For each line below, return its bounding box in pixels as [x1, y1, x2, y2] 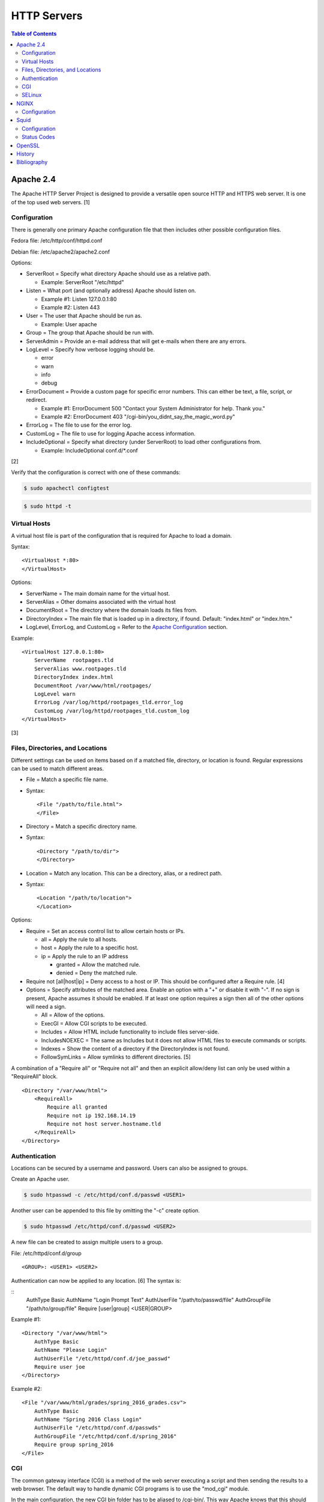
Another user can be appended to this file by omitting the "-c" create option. [11, 1207, 200, 1214]
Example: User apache [41, 320, 97, 327]
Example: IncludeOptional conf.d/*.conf [41, 446, 138, 454]
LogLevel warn [34, 690, 76, 697]
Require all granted [47, 1104, 107, 1111]
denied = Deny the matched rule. [56, 969, 138, 976]
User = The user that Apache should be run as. [26, 312, 142, 320]
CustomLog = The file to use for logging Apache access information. [26, 430, 196, 437]
